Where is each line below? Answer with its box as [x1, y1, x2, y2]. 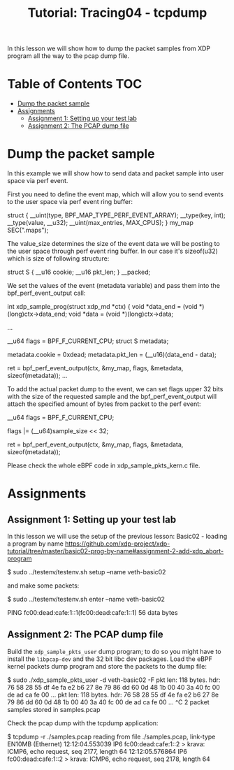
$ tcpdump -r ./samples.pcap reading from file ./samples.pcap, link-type [7, 732, 216, 741]
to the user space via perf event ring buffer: [7, 198, 133, 206]
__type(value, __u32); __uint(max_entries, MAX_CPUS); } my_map [7, 219, 193, 227]
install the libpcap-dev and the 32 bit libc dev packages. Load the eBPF [7, 655, 213, 663]
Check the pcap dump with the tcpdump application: [7, 718, 159, 727]
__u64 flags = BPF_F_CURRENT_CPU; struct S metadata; [7, 337, 169, 345]
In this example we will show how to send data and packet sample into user [7, 169, 224, 177]
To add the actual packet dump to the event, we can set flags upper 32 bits [7, 385, 224, 393]
